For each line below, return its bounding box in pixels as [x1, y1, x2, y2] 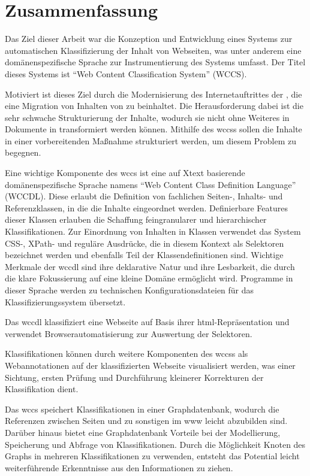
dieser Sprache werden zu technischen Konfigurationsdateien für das [5, 284, 254, 296]
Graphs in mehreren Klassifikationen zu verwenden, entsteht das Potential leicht [5, 450, 300, 462]
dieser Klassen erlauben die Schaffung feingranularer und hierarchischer [5, 213, 267, 226]
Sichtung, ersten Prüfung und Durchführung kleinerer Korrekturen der [5, 371, 264, 383]
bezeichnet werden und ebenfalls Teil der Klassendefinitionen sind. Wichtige [5, 248, 284, 261]
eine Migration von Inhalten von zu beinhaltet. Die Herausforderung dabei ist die [5, 99, 303, 112]
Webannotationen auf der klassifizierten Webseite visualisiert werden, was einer [5, 359, 296, 371]
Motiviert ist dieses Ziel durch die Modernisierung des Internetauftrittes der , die [5, 87, 302, 100]
